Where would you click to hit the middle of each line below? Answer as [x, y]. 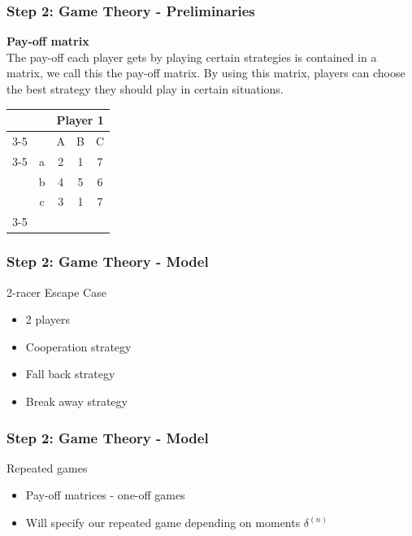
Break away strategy [76, 401]
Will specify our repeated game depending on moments [163, 522]
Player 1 [80, 120]
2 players [48, 319]
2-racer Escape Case [56, 292]
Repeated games [47, 467]
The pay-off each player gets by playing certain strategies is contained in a [192, 57]
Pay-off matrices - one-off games [105, 495]
